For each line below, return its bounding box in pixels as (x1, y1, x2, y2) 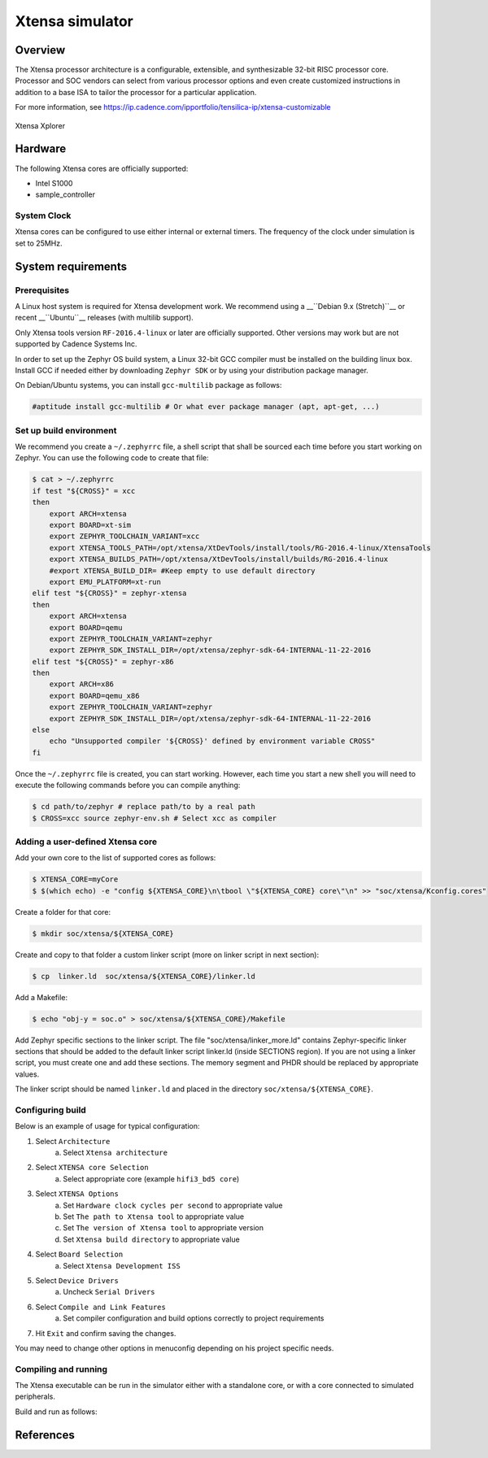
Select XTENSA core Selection (35, 1163, 150, 1173)
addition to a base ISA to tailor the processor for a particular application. (15, 87, 257, 97)
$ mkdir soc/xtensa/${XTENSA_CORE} (32, 929, 174, 938)
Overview (15, 43, 66, 57)
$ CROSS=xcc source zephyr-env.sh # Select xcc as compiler (32, 813, 277, 823)
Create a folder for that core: (15, 907, 111, 916)
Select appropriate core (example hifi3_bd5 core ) (63, 1173, 240, 1183)
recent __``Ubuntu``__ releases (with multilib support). (15, 313, 194, 323)
